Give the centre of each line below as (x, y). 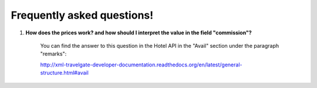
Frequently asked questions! (82, 15)
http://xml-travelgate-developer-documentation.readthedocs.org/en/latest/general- (141, 65)
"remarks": (53, 54)
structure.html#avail (65, 73)
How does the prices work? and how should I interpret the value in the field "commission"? (139, 33)
